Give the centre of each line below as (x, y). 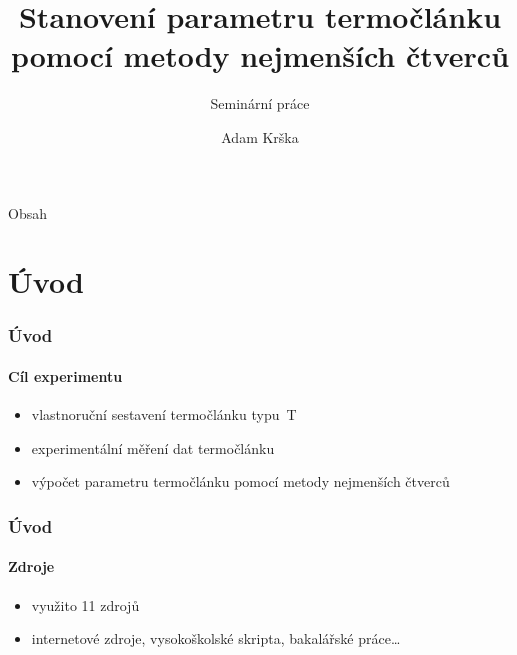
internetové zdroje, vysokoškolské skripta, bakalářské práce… (216, 638)
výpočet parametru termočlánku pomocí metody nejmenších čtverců (240, 481)
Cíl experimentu (65, 375)
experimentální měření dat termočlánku (153, 447)
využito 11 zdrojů (85, 604)
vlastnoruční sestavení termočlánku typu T (164, 414)
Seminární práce (260, 103)
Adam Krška (260, 136)
